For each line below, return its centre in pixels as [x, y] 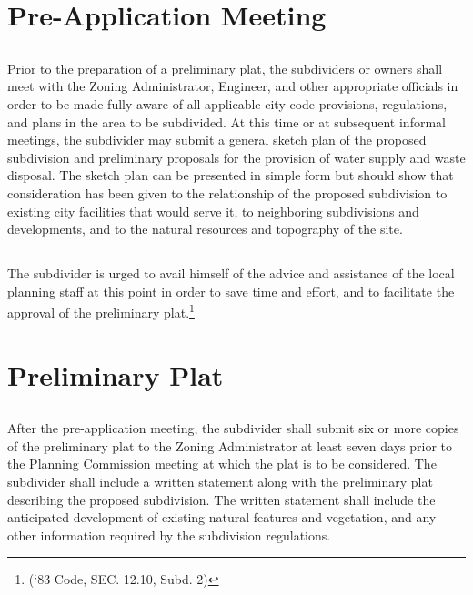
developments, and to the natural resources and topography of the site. [205, 229]
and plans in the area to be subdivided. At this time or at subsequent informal [226, 121]
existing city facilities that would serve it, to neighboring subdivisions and [213, 211]
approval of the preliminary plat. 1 [101, 311]
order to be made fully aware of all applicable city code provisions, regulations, [227, 103]
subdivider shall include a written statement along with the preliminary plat [220, 482]
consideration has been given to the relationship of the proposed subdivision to [227, 192]
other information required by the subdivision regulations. [169, 534]
